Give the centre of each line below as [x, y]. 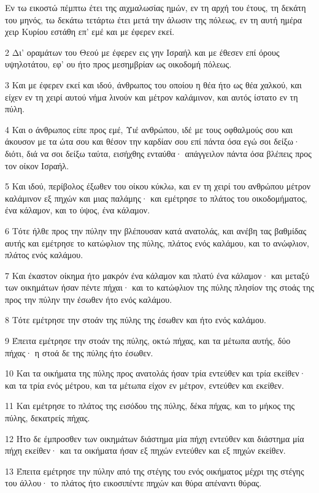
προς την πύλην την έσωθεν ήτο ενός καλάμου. [89, 299]
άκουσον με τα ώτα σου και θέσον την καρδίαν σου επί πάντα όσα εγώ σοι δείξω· [152, 141]
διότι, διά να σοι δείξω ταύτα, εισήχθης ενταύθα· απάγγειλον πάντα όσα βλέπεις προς [158, 153]
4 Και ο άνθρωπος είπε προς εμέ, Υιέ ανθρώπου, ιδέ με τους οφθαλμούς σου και [149, 129]
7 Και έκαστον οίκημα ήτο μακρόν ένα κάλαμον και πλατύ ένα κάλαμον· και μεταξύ [157, 275]
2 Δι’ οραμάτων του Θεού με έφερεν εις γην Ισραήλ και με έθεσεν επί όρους [142, 52]
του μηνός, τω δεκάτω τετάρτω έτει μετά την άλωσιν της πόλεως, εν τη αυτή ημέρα [154, 19]
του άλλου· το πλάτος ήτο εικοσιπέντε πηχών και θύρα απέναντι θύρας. [133, 483]
